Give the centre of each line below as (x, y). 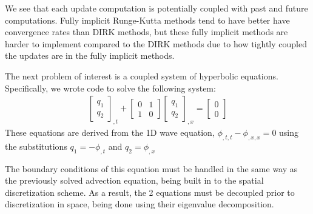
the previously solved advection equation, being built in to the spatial (134, 180)
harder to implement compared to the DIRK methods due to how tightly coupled (156, 43)
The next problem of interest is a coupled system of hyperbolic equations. (142, 75)
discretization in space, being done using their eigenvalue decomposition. (140, 204)
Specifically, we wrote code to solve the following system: (110, 88)
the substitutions (36, 146)
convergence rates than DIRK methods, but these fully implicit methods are (146, 32)
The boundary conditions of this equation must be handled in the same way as (151, 168)
